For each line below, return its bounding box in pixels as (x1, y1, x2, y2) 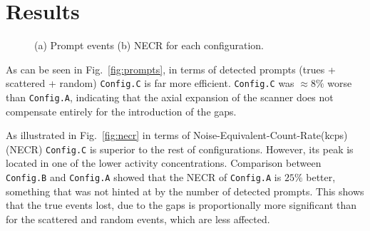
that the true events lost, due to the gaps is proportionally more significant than (6, 197, 357, 212)
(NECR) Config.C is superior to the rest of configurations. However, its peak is (6, 141, 354, 156)
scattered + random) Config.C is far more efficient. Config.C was (6, 76, 294, 91)
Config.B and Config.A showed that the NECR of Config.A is (6, 170, 282, 185)
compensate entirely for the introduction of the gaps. (6, 103, 237, 118)
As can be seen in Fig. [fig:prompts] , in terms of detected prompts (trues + (6, 61, 336, 76)
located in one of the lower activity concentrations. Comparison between (6, 155, 322, 170)
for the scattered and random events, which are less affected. (6, 211, 270, 226)
